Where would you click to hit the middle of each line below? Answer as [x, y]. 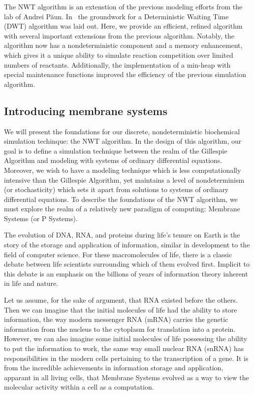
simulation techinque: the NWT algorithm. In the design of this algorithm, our [123, 141]
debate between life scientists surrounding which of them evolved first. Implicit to [127, 264]
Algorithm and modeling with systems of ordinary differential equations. [113, 160]
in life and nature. [31, 283]
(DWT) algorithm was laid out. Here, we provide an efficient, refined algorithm [123, 26]
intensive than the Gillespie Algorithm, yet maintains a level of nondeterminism [124, 179]
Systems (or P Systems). [41, 218]
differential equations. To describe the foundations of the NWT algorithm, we [121, 199]
